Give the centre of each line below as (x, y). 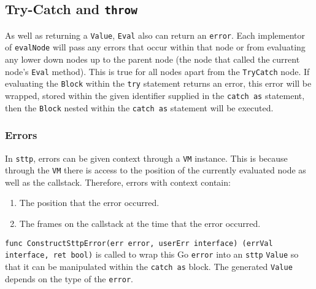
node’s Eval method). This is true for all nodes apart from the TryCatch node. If (157, 71)
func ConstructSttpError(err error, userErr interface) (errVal (139, 243)
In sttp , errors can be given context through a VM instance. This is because (146, 158)
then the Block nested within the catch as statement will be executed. (139, 107)
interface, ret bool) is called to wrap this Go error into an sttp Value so (152, 254)
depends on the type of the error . (69, 278)
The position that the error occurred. (89, 203)
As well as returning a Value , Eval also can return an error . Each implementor (155, 35)
